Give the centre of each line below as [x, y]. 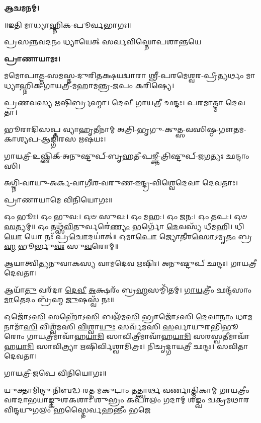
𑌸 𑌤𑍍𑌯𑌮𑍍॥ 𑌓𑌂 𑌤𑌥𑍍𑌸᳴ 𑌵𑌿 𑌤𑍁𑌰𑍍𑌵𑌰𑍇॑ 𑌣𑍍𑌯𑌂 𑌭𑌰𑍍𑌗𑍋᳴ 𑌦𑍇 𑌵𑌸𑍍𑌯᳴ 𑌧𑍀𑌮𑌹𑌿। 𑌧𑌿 [124, 226]
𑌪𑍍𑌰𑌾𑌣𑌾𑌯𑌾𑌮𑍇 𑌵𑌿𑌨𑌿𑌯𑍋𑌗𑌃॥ [58, 199]
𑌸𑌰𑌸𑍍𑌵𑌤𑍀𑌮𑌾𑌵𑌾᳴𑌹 [222, 336]
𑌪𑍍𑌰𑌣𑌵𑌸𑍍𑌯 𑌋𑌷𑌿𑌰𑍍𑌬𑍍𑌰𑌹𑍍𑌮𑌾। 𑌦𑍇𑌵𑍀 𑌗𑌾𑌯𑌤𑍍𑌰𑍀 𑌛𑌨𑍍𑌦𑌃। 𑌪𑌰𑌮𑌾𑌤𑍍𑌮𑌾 [114, 102]
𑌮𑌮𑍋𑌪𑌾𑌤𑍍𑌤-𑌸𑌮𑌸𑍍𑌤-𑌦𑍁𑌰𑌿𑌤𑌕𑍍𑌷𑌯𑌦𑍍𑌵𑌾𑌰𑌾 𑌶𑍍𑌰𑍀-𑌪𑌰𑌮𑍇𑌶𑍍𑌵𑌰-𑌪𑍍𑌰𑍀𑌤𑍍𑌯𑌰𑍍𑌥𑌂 [124, 75]
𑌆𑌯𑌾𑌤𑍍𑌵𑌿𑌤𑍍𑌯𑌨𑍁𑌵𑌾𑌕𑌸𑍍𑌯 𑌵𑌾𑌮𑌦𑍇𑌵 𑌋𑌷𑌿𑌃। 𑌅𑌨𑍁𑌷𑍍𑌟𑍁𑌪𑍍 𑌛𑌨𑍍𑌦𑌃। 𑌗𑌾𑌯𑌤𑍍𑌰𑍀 [130, 263]
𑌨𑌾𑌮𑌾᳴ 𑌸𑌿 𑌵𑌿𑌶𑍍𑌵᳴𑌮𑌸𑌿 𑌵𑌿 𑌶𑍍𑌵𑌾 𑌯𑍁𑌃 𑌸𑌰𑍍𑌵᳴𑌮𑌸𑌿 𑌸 [89, 326]
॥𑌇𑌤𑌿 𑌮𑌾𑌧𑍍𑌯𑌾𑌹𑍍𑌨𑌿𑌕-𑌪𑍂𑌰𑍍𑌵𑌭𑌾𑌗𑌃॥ [68, 24]
